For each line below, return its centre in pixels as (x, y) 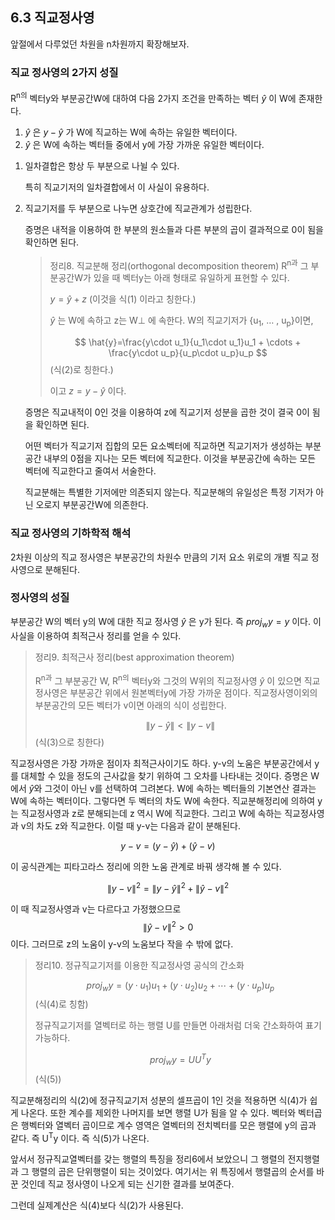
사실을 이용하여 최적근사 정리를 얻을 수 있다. (96, 635)
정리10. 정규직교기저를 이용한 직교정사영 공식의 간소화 (139, 965)
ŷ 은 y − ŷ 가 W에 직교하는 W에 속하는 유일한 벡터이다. (131, 132)
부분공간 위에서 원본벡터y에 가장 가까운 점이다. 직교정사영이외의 (193, 693)
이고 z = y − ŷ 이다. (88, 391)
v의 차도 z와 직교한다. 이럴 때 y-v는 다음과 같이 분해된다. (131, 826)
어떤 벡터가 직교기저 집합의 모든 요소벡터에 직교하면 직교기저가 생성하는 (163, 446)
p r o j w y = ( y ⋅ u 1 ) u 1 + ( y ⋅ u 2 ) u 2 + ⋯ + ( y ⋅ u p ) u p (180, 986)
